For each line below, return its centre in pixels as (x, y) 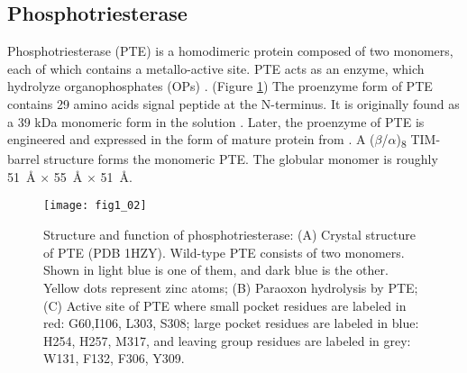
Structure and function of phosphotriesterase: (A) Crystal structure (229, 235)
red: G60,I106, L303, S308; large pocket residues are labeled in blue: (231, 323)
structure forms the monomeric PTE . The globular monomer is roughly (241, 159)
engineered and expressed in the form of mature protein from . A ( (191, 139)
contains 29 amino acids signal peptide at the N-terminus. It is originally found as (233, 103)
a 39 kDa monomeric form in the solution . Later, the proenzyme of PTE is (216, 121)
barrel (23, 159)
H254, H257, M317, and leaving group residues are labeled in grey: (227, 340)
